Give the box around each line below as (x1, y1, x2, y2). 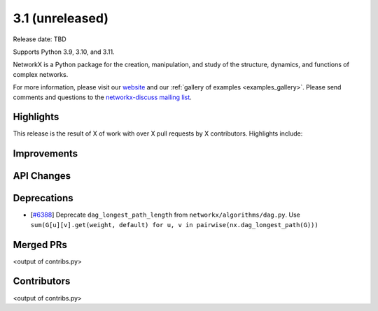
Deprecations (13, 192, 73, 204)
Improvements (13, 147, 78, 160)
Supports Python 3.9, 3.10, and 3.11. (13, 48, 115, 56)
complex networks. (13, 70, 69, 78)
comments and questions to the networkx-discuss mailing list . (13, 93, 192, 101)
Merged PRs (13, 238, 68, 251)
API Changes (13, 170, 71, 182)
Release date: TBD (13, 35, 66, 43)
